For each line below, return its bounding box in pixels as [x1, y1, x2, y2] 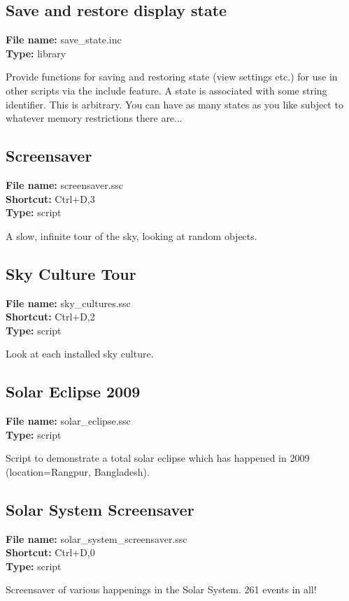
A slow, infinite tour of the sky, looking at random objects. [6, 228, 257, 243]
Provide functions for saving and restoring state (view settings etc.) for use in [6, 69, 338, 84]
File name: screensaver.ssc [6, 177, 123, 192]
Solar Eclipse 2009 [6, 381, 141, 402]
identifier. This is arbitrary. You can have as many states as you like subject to [6, 97, 343, 111]
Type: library [6, 45, 66, 60]
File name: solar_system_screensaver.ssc [6, 531, 187, 546]
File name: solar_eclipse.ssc [6, 413, 131, 428]
